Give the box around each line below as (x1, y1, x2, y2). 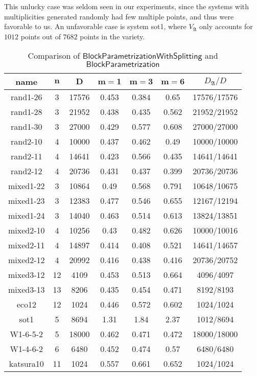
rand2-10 (11, 135, 42, 148)
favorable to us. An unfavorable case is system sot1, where (4, 21, 186, 32)
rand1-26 (11, 91, 42, 103)
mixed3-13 (8, 284, 45, 296)
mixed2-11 (8, 239, 45, 251)
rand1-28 (11, 106, 42, 118)
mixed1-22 (8, 180, 45, 192)
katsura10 (9, 358, 44, 370)
